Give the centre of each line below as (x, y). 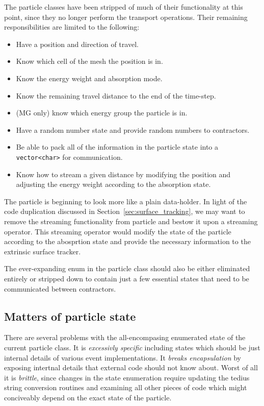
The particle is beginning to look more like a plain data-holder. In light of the (126, 201)
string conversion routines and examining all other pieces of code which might (126, 387)
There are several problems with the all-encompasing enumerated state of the (125, 337)
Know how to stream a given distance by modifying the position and (123, 174)
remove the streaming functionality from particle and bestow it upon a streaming (131, 221)
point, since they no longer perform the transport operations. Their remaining (126, 17)
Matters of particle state (70, 316)
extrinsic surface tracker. (43, 251)
